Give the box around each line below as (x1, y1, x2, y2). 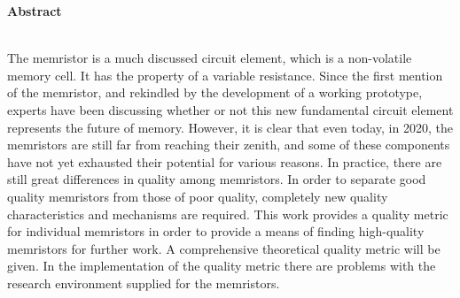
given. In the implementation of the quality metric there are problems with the (7, 256, 436, 275)
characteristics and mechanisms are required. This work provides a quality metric (7, 204, 448, 223)
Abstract (7, 2, 62, 19)
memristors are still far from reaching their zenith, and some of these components (7, 135, 450, 154)
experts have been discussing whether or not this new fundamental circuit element (7, 100, 454, 118)
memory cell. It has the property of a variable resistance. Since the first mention (7, 65, 443, 84)
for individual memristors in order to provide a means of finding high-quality (7, 222, 425, 241)
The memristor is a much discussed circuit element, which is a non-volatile (7, 49, 412, 67)
